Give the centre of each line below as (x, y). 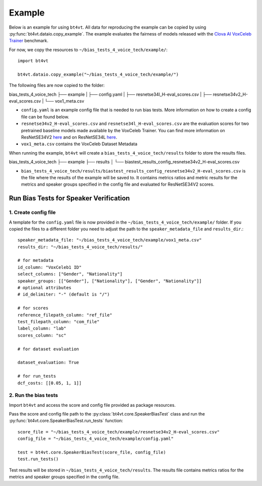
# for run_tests (37, 376)
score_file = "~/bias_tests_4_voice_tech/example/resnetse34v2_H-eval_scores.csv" (119, 432)
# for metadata (36, 260)
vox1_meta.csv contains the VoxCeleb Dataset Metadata (79, 144)
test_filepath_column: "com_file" (58, 321)
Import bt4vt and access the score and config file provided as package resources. (92, 405)
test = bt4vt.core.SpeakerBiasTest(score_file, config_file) (92, 452)
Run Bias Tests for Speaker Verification (69, 199)
